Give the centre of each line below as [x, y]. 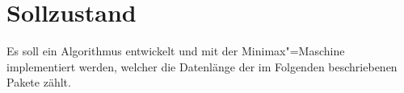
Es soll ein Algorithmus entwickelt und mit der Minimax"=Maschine [176, 51]
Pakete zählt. [39, 82]
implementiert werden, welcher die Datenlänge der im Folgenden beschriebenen [202, 66]
